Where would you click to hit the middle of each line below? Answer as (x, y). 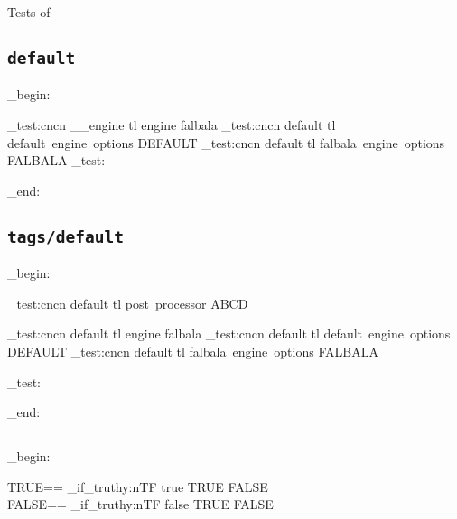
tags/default (65, 236)
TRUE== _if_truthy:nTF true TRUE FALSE (138, 486)
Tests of (29, 12)
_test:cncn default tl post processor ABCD (128, 303)
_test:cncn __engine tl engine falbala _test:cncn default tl (172, 124)
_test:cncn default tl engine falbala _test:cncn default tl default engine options (229, 334)
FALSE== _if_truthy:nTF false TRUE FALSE (140, 504)
